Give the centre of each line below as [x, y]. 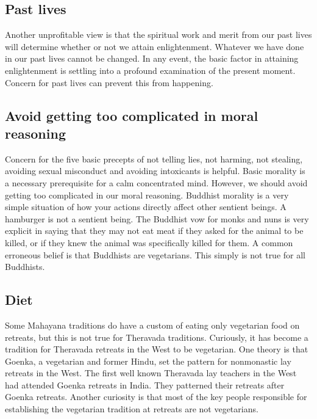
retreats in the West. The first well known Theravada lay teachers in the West [151, 373]
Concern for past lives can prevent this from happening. [109, 82]
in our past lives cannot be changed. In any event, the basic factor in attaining [152, 58]
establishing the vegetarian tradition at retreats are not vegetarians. [132, 409]
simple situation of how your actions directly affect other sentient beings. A [146, 207]
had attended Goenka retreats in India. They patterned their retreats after [145, 384]
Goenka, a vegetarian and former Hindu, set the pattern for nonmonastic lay [148, 361]
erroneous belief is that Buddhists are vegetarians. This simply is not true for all [155, 254]
